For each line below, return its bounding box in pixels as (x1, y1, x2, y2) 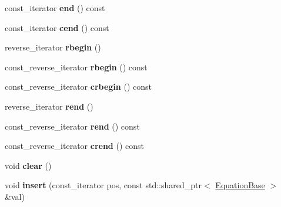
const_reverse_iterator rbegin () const (5, 60, 148, 73)
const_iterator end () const (5, 2, 105, 13)
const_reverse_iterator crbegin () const (5, 80, 152, 93)
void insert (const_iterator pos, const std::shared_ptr (5, 179, 202, 191)
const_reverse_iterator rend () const (5, 120, 140, 132)
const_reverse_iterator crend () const (5, 140, 144, 152)
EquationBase (215, 179, 265, 191)
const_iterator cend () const (5, 21, 109, 33)
